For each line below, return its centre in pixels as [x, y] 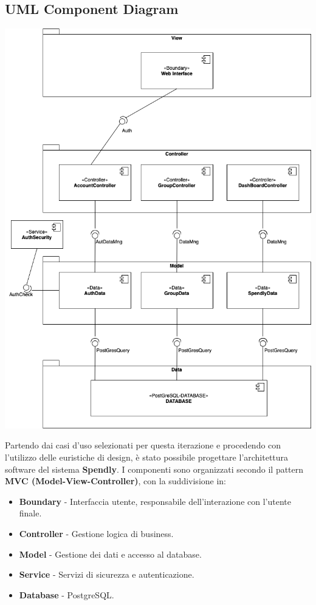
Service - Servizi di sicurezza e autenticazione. [107, 574]
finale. [30, 513]
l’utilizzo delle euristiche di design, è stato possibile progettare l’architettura [147, 457]
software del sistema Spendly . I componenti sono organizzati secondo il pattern [154, 469]
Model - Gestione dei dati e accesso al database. [110, 554]
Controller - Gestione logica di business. [96, 533]
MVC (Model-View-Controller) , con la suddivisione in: [115, 481]
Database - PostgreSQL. [67, 594]
